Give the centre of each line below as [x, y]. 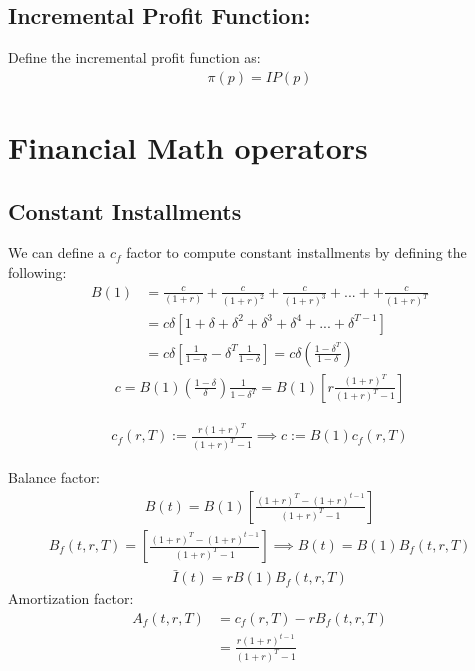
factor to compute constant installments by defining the [296, 252]
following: [37, 272]
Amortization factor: [71, 598]
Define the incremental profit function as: [134, 57]
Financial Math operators [188, 147]
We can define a [57, 252]
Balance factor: [54, 477]
